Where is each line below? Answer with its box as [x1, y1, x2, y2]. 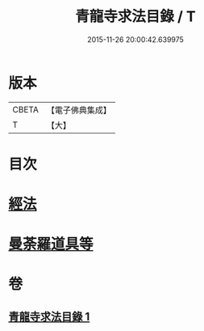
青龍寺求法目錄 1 [8, 309, 90, 324]
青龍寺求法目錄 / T [75, 7, 196, 26]
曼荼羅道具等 [8, 236, 94, 253]
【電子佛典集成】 [46, 104, 111, 116]
